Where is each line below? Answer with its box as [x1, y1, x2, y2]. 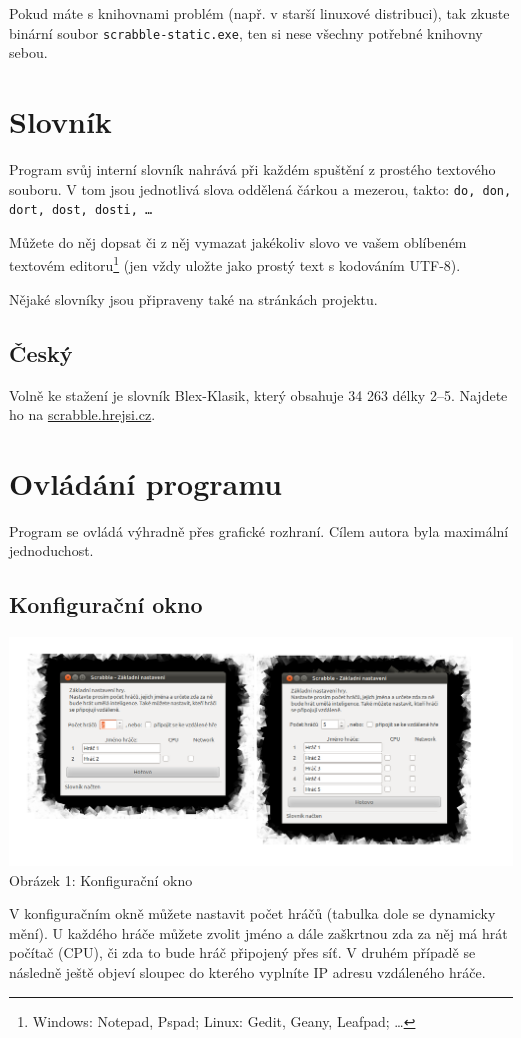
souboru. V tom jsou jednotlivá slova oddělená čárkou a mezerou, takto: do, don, [9, 178, 512, 199]
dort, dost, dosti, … [9, 203, 153, 218]
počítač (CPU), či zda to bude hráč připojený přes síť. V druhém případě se [9, 942, 476, 963]
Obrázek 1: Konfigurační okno [9, 869, 193, 890]
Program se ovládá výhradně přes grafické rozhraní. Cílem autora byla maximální [9, 520, 509, 541]
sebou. [9, 42, 48, 63]
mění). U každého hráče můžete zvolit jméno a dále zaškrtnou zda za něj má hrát [9, 922, 508, 943]
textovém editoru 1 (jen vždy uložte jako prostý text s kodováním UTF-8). [9, 252, 461, 276]
